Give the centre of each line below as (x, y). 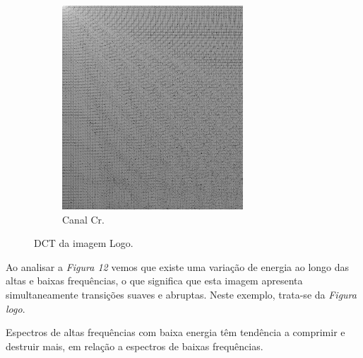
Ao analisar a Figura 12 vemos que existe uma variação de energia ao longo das (178, 266)
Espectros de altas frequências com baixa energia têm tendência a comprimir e (175, 332)
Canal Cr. (83, 219)
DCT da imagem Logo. (84, 243)
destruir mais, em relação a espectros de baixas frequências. (135, 346)
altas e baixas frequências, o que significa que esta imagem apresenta (154, 281)
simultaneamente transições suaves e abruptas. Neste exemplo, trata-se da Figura (181, 294)
